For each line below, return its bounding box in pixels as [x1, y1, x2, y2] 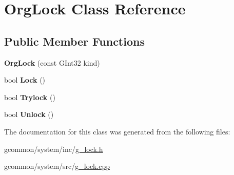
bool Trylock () [4, 91, 55, 102]
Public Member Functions [4, 33, 145, 49]
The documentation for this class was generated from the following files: [4, 126, 230, 137]
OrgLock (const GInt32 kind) [4, 57, 100, 68]
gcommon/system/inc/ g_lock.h [4, 143, 103, 154]
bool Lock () [4, 74, 46, 85]
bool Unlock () [4, 109, 54, 120]
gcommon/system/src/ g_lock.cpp [4, 161, 110, 171]
